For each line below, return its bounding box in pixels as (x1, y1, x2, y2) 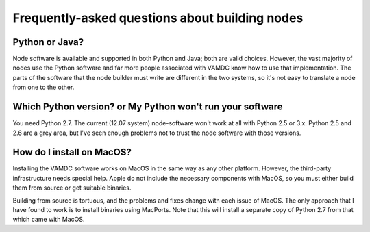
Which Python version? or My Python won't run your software (12, 101, 283, 113)
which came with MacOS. (12, 216, 85, 224)
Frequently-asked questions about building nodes (12, 10, 304, 25)
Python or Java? (12, 36, 84, 48)
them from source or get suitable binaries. (12, 183, 132, 192)
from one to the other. (12, 83, 75, 92)
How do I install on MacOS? (12, 146, 132, 158)
